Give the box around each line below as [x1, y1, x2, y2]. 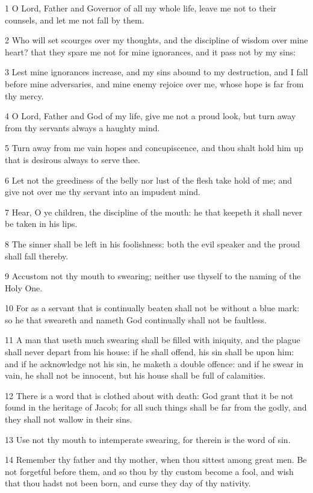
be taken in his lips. [5, 217, 78, 230]
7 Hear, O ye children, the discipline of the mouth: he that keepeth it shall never [5, 205, 303, 218]
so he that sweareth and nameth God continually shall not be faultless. [5, 313, 267, 326]
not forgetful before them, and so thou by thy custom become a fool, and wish [5, 465, 294, 477]
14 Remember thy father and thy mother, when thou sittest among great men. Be [5, 453, 307, 466]
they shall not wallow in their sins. [5, 413, 132, 426]
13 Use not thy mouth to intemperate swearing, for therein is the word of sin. [5, 433, 291, 445]
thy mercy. [5, 89, 44, 102]
